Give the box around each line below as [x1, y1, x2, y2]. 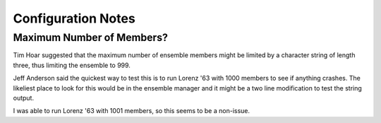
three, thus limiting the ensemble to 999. [13, 61, 131, 69]
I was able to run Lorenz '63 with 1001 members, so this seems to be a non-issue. [13, 107, 250, 115]
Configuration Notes [13, 11, 135, 26]
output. [13, 93, 35, 102]
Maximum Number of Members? [13, 31, 169, 44]
